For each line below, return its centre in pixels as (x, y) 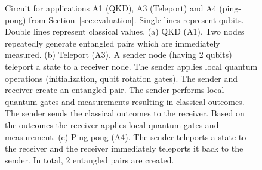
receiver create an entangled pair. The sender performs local (115, 90)
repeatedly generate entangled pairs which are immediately (112, 43)
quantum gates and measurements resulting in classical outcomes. (125, 101)
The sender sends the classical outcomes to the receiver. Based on (125, 113)
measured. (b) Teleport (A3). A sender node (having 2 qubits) (118, 55)
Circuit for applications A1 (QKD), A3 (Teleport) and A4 (111, 8)
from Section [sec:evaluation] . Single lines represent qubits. (136, 19)
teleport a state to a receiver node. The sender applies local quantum (131, 66)
